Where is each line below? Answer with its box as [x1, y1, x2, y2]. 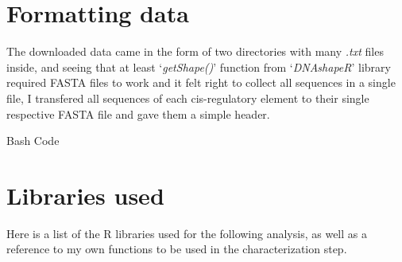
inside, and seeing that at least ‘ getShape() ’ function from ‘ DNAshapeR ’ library [6, 58, 391, 75]
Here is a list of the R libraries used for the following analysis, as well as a [6, 225, 367, 241]
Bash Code [6, 132, 60, 149]
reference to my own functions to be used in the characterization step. [6, 240, 347, 257]
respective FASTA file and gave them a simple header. [6, 105, 270, 122]
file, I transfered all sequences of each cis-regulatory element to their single [6, 89, 369, 106]
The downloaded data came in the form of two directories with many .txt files [6, 43, 384, 60]
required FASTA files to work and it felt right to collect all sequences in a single [6, 74, 396, 91]
